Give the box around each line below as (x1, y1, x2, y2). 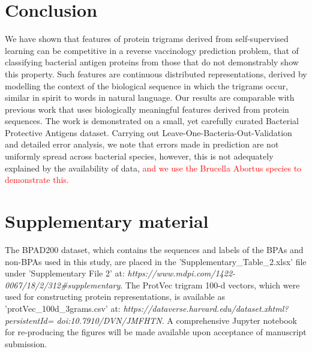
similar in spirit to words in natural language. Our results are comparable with (5, 91, 295, 104)
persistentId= (5, 314, 54, 326)
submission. (5, 337, 47, 350)
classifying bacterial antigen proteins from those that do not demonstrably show (5, 56, 299, 68)
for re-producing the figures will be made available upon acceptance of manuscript (5, 326, 307, 338)
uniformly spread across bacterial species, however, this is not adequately (5, 150, 274, 163)
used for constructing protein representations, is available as (5, 290, 225, 303)
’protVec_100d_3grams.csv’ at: (5, 302, 121, 314)
